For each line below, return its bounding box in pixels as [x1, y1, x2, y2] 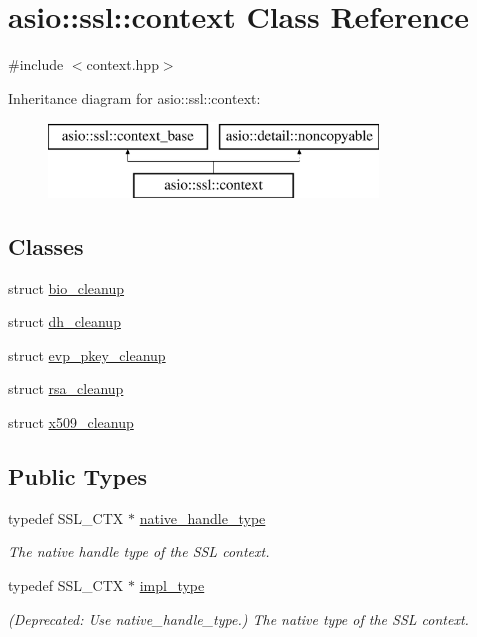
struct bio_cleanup [8, 277, 125, 298]
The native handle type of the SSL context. [8, 541, 270, 562]
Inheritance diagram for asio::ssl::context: [8, 87, 261, 108]
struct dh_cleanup [8, 311, 121, 332]
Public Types [8, 461, 148, 492]
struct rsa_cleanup [8, 378, 124, 399]
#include [8, 54, 64, 75]
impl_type [139, 575, 205, 596]
